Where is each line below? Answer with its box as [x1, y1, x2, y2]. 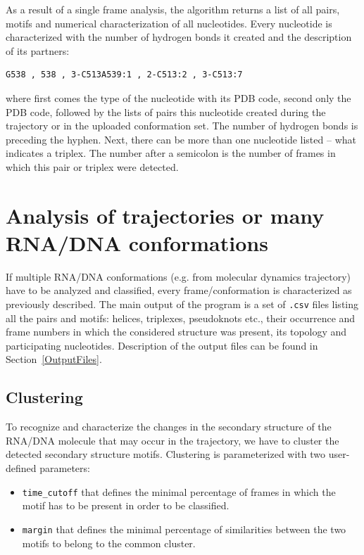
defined [6, 461, 37, 476]
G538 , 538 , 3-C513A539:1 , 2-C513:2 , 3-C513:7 [6, 70, 243, 80]
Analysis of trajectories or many [6, 200, 325, 229]
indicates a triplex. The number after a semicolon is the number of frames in [6, 146, 336, 160]
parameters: [39, 461, 90, 476]
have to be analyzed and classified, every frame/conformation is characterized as [6, 283, 352, 298]
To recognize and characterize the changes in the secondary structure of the [6, 419, 332, 434]
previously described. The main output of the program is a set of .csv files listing [6, 297, 358, 312]
